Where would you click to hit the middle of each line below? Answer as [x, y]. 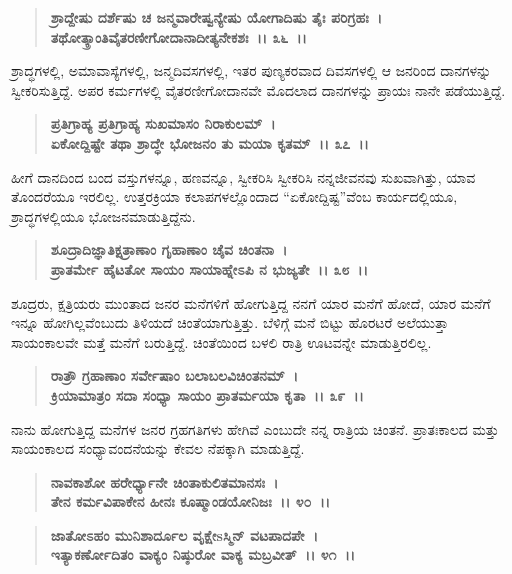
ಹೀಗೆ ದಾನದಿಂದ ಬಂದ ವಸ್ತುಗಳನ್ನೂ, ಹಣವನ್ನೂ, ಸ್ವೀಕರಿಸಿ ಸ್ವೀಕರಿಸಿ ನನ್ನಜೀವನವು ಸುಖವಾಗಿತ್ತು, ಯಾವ [243, 176]
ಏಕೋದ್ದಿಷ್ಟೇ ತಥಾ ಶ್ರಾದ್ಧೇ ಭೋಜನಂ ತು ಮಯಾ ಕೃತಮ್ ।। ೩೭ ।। [209, 142]
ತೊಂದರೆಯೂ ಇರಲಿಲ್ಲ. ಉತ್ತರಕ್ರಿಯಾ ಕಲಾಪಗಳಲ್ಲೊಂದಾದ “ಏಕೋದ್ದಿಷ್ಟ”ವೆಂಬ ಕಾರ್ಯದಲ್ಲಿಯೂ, [234, 196]
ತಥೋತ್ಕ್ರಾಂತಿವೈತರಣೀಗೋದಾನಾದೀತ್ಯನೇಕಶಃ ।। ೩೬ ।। [178, 36]
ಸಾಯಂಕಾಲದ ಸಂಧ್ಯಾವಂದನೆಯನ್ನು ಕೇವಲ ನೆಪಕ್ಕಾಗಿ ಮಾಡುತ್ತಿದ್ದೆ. [158, 448]
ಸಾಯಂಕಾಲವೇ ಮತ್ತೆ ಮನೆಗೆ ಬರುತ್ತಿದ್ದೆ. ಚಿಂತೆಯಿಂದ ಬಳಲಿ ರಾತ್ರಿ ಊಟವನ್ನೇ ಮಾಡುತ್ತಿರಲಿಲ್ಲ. [221, 341]
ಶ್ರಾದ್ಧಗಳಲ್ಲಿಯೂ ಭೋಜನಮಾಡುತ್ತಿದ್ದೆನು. [103, 215]
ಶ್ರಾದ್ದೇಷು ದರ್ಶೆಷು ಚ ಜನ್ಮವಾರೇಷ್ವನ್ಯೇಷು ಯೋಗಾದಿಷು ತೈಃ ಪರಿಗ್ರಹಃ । [216, 17]
